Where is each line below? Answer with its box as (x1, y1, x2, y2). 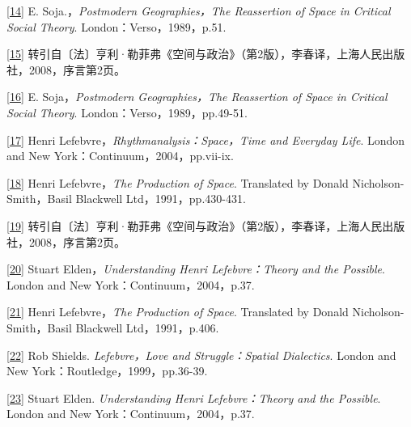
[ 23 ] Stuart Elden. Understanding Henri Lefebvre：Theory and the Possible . (6, 389, 381, 406)
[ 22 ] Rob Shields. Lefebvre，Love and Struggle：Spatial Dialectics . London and (6, 346, 396, 363)
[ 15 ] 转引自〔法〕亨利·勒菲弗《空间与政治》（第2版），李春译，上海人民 (6, 45, 383, 62)
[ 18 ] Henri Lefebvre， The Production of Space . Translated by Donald (6, 174, 349, 191)
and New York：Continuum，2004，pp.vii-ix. (6, 147, 234, 164)
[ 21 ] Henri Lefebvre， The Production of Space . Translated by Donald (6, 303, 349, 320)
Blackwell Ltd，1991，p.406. (75, 319, 219, 336)
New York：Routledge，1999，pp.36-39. (6, 362, 208, 379)
